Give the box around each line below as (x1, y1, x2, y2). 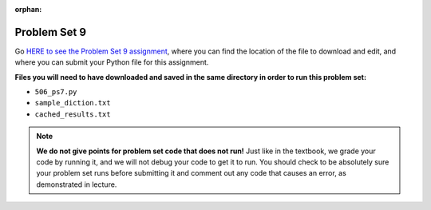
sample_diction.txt (34, 98, 111, 108)
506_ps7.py (34, 88, 77, 97)
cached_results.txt (34, 109, 111, 119)
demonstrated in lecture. (36, 180, 117, 189)
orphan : (14, 5, 42, 14)
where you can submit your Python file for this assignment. (14, 57, 209, 67)
